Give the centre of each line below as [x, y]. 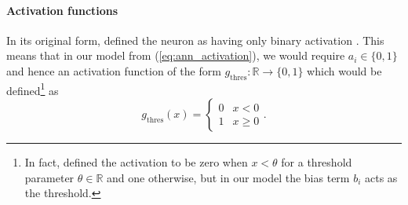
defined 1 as [33, 89]
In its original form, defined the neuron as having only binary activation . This [195, 40]
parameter [49, 177]
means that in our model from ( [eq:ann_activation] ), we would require [176, 55]
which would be [344, 70]
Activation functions [62, 10]
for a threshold [317, 162]
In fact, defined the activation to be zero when [136, 162]
